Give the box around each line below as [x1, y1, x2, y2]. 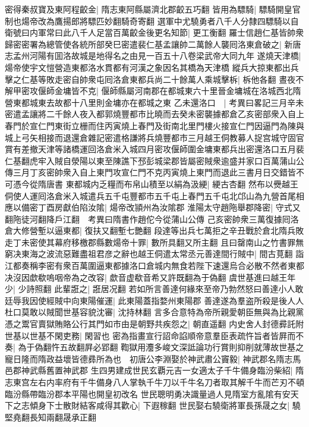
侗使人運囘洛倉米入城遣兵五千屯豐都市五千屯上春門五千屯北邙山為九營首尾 [5, 189, 296, 202]
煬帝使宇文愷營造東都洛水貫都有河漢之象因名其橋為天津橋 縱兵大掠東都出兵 [5, 61, 299, 73]
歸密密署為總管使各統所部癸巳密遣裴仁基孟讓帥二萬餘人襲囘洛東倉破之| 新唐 [5, 37, 301, 50]
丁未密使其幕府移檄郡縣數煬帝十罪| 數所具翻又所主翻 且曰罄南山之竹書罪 [12, 236, 296, 248]
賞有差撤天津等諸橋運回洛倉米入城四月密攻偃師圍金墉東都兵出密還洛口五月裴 [5, 143, 304, 155]
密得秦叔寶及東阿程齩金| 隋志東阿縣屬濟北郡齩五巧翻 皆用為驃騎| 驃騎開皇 [5, 3, 292, 15]
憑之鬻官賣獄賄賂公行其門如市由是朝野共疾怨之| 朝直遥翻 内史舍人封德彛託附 [5, 318, 304, 330]
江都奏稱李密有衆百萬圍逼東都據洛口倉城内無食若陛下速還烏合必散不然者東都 [5, 259, 304, 272]
